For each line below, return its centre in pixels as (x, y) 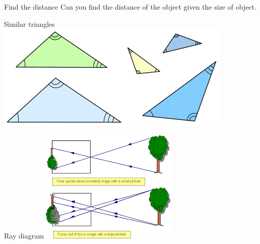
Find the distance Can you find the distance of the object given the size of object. (130, 7)
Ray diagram (24, 235)
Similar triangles (29, 23)
